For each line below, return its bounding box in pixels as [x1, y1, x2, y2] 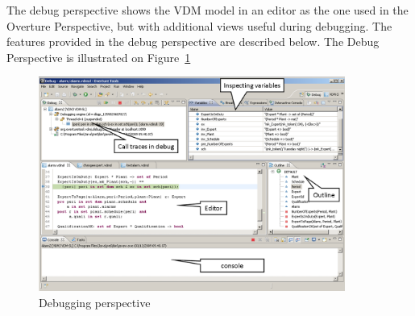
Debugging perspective [39, 293, 151, 310]
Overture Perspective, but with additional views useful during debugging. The [6, 17, 392, 34]
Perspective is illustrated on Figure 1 [6, 48, 191, 65]
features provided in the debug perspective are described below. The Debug [6, 33, 380, 50]
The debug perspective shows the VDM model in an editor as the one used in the [6, 2, 409, 18]
